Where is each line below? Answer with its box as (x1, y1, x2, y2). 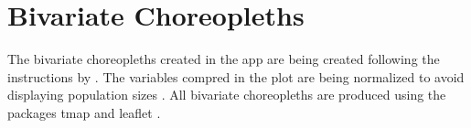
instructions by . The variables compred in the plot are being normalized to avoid (7, 67, 465, 86)
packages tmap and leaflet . (7, 102, 161, 122)
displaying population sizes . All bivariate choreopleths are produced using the (7, 85, 446, 104)
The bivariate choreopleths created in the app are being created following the (7, 49, 440, 69)
